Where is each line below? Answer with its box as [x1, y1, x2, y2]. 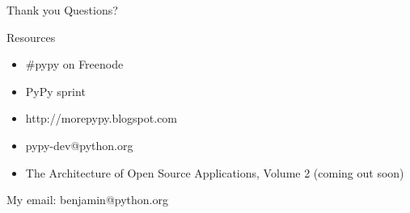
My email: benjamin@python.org [6, 191, 168, 208]
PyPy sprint [25, 82, 86, 99]
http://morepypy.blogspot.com [25, 110, 178, 127]
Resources [6, 28, 56, 45]
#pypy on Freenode [25, 56, 124, 73]
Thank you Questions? [6, 2, 118, 18]
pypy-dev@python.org [25, 136, 133, 153]
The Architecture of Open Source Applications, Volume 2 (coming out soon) [25, 164, 404, 181]
